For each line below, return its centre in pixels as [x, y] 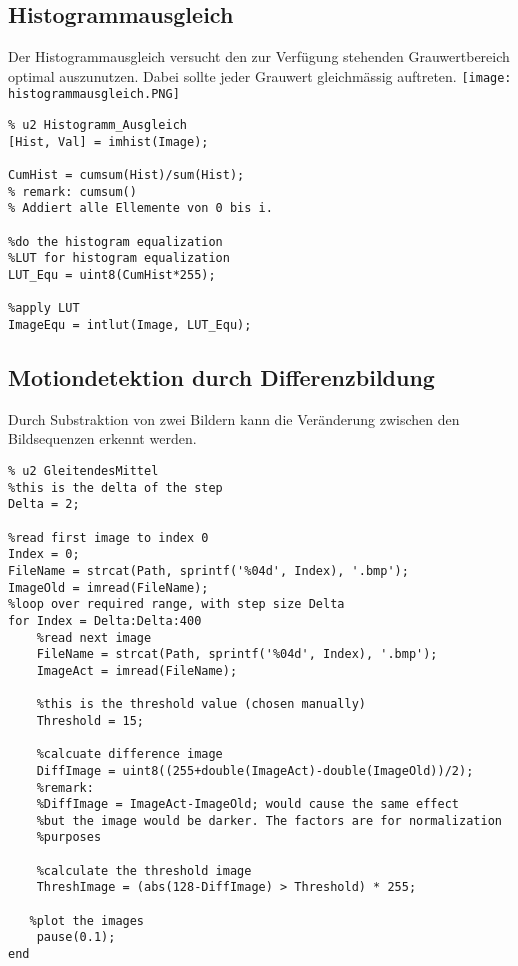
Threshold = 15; [90, 720]
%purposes [69, 837]
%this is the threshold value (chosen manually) [201, 704]
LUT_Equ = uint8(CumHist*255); [112, 275]
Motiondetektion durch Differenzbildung [221, 377]
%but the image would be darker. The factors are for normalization [269, 820]
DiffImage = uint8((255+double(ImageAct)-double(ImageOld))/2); [255, 770]
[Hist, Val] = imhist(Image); [108, 141]
